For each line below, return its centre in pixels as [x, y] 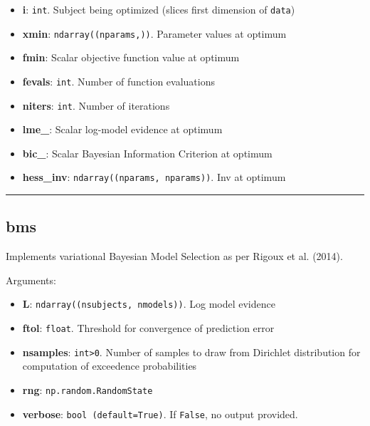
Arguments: [31, 280]
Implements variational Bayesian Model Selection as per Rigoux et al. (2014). [174, 256]
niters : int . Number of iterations [96, 105]
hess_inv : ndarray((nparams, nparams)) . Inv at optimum [154, 177]
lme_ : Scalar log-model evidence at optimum [122, 129]
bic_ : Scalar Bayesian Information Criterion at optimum [147, 153]
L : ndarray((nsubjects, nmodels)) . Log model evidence [149, 304]
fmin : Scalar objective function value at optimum [131, 57]
